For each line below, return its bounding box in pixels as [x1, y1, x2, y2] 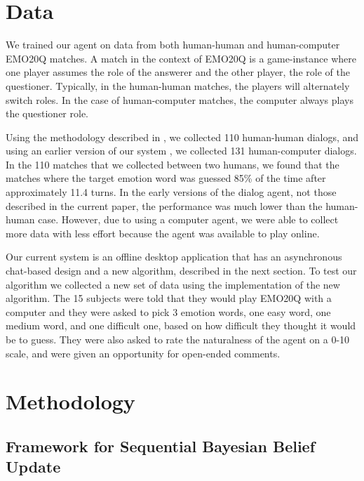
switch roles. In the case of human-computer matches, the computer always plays [6, 92, 353, 107]
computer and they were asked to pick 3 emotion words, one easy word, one [6, 304, 331, 319]
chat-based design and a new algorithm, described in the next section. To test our [6, 263, 357, 278]
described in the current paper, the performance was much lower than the [6, 198, 323, 213]
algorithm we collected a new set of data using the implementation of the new [6, 277, 340, 291]
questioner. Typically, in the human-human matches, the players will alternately [6, 78, 350, 93]
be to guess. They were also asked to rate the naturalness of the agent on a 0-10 [6, 332, 350, 346]
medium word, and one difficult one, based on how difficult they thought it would [6, 318, 356, 333]
